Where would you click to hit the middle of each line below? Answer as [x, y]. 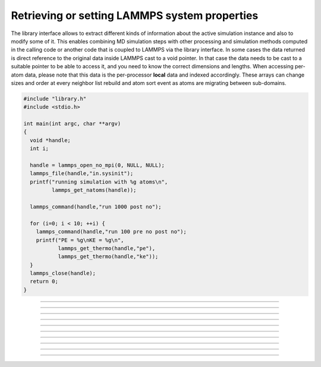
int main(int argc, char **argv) [72, 124]
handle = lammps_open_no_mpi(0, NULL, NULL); [97, 165]
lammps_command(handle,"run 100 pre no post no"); [111, 232]
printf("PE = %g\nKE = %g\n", [80, 240]
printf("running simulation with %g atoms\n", [99, 182]
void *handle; [51, 140]
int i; [40, 149]
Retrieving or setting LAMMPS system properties [135, 15]
